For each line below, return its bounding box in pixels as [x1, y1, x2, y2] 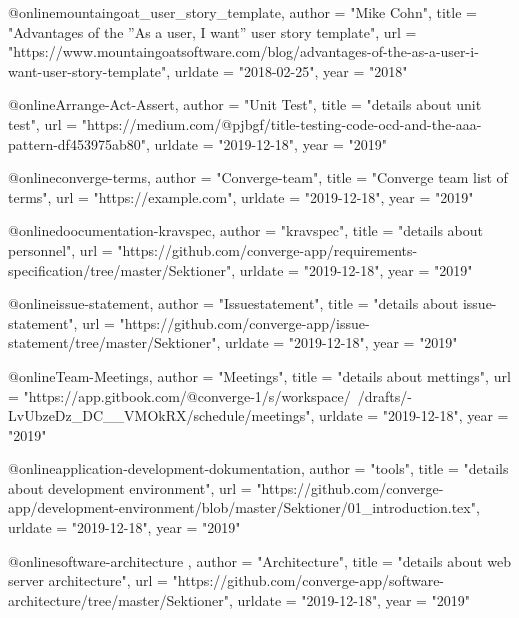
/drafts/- [357, 385, 412, 406]
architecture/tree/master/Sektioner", [8, 589, 233, 610]
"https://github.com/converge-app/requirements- [117, 239, 418, 260]
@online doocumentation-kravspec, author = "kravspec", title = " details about [8, 220, 484, 241]
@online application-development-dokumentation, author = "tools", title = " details [8, 458, 509, 479]
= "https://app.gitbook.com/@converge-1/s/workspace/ [8, 385, 351, 406]
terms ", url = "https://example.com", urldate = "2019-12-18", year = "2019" [8, 186, 474, 207]
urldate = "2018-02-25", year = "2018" [174, 60, 408, 81]
